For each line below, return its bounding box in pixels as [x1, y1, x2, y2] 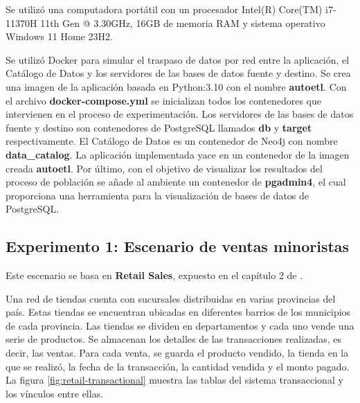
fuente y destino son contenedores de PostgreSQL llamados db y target [6, 120, 312, 134]
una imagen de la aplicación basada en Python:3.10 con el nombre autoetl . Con [6, 79, 347, 93]
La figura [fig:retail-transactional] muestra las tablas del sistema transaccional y [6, 373, 343, 387]
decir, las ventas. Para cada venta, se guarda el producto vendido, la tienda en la [6, 346, 349, 360]
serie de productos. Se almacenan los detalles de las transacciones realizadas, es [6, 332, 341, 346]
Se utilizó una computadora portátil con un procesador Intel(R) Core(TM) [6, 2, 323, 16]
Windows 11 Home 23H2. [6, 29, 113, 44]
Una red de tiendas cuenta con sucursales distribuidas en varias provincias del [6, 291, 336, 305]
